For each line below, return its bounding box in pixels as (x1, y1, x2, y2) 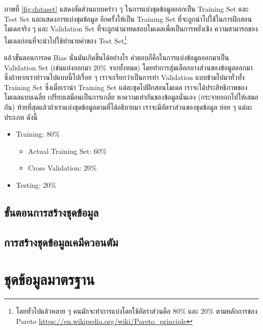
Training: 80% (16, 129, 60, 139)
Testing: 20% (16, 179, 56, 190)
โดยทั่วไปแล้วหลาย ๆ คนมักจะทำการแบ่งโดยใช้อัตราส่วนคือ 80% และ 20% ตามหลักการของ (16, 306, 257, 316)
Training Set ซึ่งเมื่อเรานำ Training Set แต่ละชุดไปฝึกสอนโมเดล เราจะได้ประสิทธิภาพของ (4, 81, 248, 92)
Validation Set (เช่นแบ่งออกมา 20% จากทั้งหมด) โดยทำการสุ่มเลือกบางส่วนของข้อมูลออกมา (4, 62, 253, 72)
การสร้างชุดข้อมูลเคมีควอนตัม (4, 234, 118, 250)
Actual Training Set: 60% (28, 145, 107, 156)
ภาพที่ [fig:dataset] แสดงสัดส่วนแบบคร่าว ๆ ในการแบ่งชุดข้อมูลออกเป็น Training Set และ (4, 4, 249, 14)
